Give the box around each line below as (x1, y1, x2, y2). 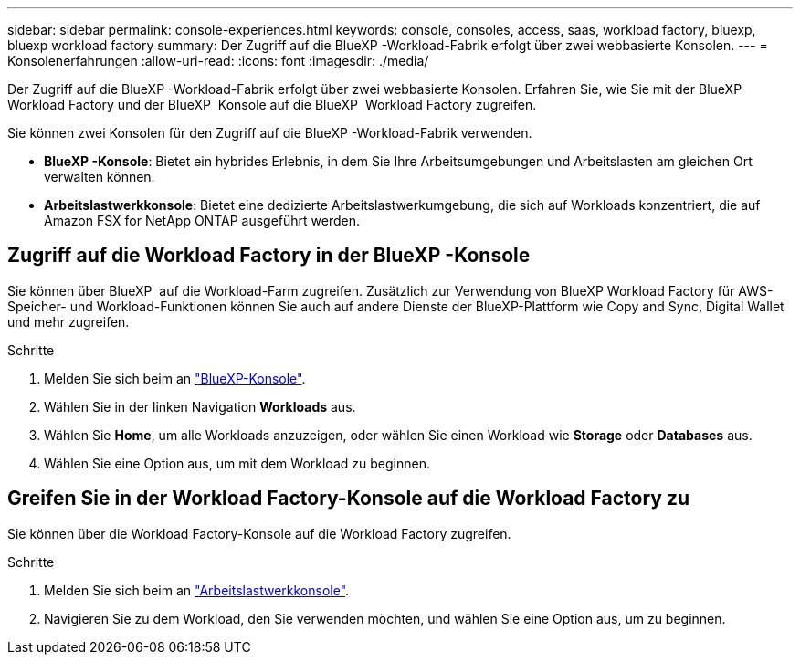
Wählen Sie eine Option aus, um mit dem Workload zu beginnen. (44, 455, 430, 471)
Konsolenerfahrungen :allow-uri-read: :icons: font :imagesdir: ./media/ (7, 53, 429, 68)
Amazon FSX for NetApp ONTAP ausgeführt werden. (44, 213, 361, 228)
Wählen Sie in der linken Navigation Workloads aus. (44, 398, 356, 415)
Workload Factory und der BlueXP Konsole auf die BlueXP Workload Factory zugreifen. (7, 97, 537, 112)
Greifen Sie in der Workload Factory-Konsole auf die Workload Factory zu (7, 487, 690, 510)
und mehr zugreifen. (7, 313, 130, 330)
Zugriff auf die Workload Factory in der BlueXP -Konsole (7, 244, 531, 268)
